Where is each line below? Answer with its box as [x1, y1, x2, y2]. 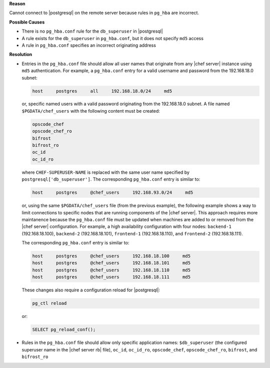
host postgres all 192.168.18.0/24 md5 [32, 88, 172, 94]
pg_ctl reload [32, 300, 67, 306]
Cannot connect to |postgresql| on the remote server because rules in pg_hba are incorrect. [9, 10, 199, 16]
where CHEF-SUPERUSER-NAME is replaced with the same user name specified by [21, 169, 190, 175]
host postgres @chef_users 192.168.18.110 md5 [32, 267, 191, 273]
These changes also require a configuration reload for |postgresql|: [21, 287, 160, 293]
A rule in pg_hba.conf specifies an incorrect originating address [21, 42, 156, 48]
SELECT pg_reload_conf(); [32, 327, 96, 332]
